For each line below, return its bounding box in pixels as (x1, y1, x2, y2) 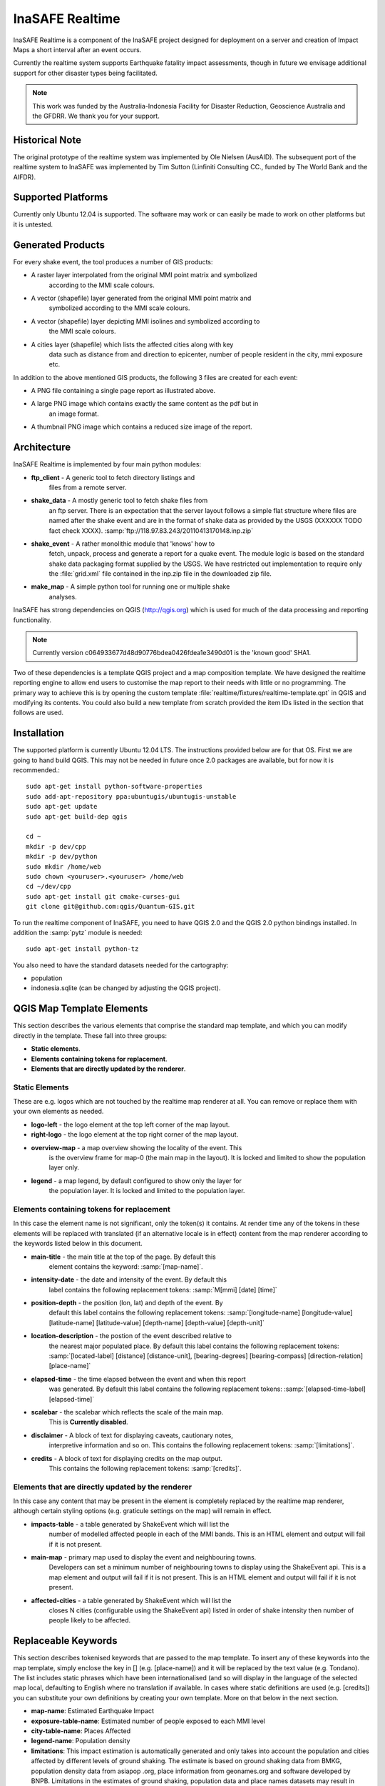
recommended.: (13, 766, 60, 774)
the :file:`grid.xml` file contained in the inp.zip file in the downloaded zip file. (48, 569, 272, 578)
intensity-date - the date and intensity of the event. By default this (31, 1275, 227, 1284)
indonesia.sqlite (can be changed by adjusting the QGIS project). (31, 984, 221, 992)
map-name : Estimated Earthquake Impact (31, 1707, 155, 1715)
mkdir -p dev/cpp (26, 842, 86, 850)
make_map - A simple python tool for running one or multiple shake (31, 582, 230, 591)
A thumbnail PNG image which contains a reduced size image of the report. (31, 422, 252, 431)
